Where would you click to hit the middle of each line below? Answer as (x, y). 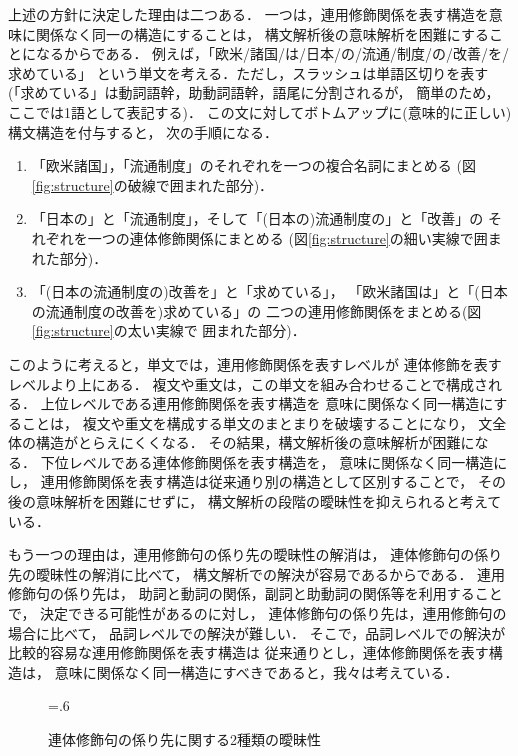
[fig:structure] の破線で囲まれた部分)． (152, 184)
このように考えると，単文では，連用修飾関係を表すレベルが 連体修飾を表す (255, 363)
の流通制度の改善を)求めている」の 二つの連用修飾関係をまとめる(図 (256, 310)
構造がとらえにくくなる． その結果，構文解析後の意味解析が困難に (255, 442)
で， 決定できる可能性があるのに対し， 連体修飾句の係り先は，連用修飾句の (257, 613)
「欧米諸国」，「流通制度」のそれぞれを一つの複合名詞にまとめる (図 (253, 165)
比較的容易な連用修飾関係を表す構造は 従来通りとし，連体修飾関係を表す (248, 652)
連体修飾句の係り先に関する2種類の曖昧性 (184, 739)
